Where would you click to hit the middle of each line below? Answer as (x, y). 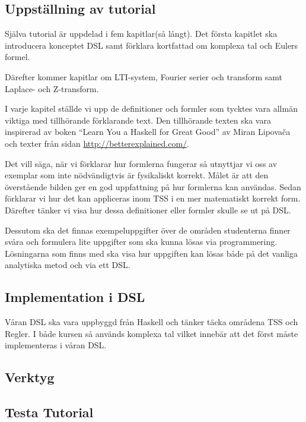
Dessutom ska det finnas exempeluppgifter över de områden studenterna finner (148, 230)
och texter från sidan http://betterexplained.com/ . (97, 143)
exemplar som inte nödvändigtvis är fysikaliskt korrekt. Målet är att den (137, 175)
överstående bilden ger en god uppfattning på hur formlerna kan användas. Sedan (153, 186)
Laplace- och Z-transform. (52, 88)
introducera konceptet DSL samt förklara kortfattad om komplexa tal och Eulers (152, 45)
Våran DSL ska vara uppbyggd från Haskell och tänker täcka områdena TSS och (152, 322)
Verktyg (30, 377)
